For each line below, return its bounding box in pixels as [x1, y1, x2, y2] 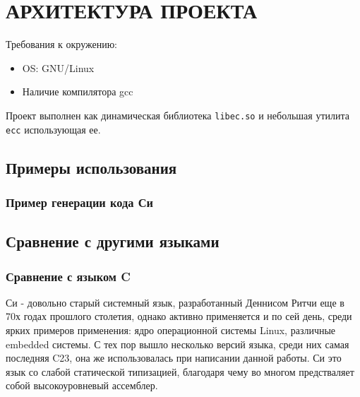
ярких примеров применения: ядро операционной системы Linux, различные [6, 323, 336, 338]
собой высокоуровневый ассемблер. [6, 378, 158, 393]
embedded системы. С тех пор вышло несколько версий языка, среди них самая [6, 336, 349, 351]
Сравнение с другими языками [6, 230, 220, 252]
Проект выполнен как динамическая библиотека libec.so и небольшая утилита [6, 107, 350, 122]
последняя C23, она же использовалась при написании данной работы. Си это [6, 350, 342, 365]
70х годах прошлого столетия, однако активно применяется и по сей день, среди [6, 309, 352, 324]
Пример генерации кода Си [6, 193, 153, 211]
